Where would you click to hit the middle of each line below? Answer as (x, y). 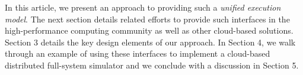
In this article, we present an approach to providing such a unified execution (143, 7)
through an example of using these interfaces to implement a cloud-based (138, 53)
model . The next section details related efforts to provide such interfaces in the (147, 19)
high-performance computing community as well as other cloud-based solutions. (149, 30)
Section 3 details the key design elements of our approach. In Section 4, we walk (150, 42)
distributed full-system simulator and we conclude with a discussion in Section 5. (152, 65)
